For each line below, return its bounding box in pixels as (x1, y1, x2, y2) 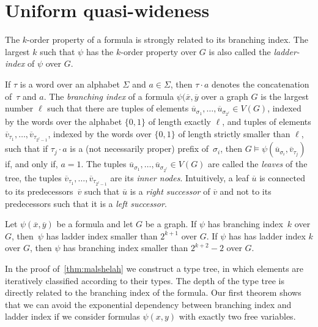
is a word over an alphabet (20, 77, 120, 90)
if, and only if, (5, 157, 58, 170)
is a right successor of (130, 185, 210, 198)
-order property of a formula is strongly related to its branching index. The (27, 33, 308, 46)
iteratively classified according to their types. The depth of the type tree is (5, 274, 285, 287)
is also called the (209, 45, 271, 58)
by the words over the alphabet (5, 115, 122, 128)
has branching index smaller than (63, 241, 188, 254)
